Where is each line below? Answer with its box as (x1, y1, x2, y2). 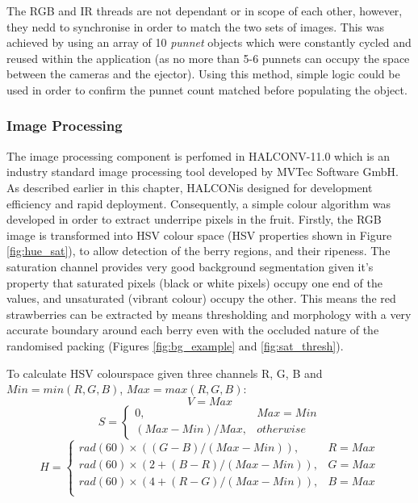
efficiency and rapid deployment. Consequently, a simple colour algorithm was (6, 195, 391, 212)
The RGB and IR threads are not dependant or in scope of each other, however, (6, 2, 403, 19)
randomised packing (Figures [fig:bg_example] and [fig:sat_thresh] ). (6, 337, 344, 354)
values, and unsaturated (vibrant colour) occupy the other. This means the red (6, 290, 396, 307)
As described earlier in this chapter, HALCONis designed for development (6, 178, 373, 195)
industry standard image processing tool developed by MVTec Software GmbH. (6, 163, 399, 180)
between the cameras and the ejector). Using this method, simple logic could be (6, 65, 400, 82)
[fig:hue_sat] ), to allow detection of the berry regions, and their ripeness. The (6, 242, 391, 259)
